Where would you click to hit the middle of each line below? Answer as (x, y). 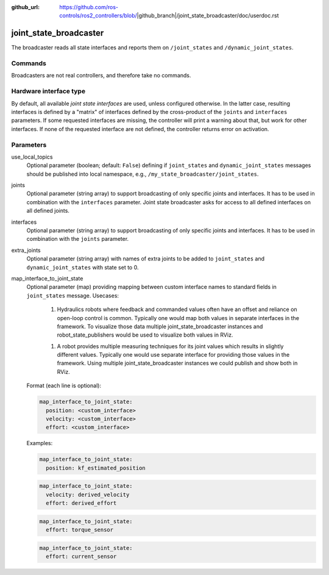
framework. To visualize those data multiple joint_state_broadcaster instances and (160, 326)
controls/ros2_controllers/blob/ (98, 16)
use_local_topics (32, 157)
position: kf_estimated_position (96, 468)
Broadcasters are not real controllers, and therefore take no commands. (101, 76)
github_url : (25, 7)
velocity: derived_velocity (88, 495)
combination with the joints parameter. (78, 239)
